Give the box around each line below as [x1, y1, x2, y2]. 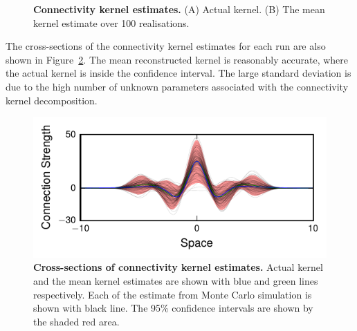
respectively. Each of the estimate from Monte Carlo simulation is [33, 287, 312, 301]
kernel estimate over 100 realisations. [33, 15, 190, 30]
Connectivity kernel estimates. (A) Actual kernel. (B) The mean [33, 2, 325, 16]
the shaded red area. [33, 314, 120, 328]
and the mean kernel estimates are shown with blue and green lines [33, 273, 318, 287]
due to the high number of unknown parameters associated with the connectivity [6, 79, 349, 93]
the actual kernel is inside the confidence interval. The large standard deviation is [6, 66, 351, 80]
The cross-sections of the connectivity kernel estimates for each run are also [6, 39, 326, 53]
